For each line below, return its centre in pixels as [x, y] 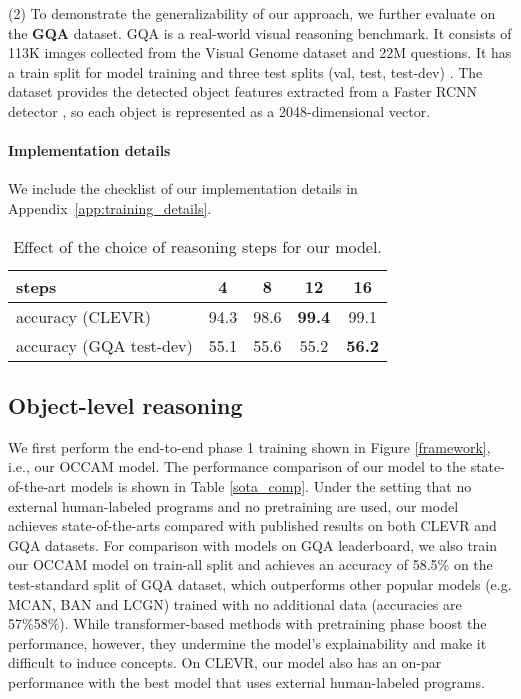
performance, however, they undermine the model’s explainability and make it [247, 642]
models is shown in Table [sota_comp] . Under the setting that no [271, 485]
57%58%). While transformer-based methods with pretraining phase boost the [247, 623]
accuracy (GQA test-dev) [104, 345]
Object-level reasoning [125, 404]
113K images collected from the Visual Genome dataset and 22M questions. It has [260, 52]
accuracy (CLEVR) [83, 316]
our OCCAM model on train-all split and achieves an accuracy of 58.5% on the [250, 564]
